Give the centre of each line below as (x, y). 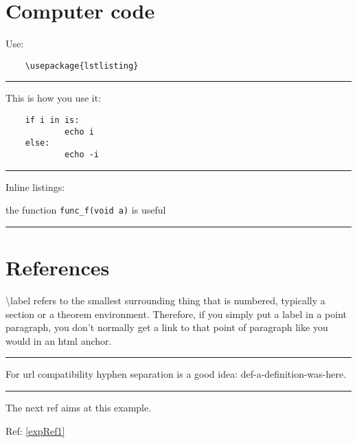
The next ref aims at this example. (79, 407)
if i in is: (52, 120)
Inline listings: (35, 186)
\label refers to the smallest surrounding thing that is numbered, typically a (165, 300)
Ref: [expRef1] (35, 430)
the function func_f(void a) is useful (86, 210)
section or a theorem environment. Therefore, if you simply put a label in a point (176, 314)
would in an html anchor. (59, 340)
